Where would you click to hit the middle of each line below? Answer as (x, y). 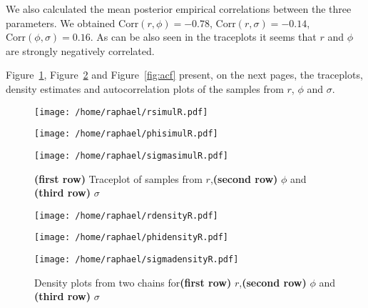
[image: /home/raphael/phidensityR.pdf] (132, 238)
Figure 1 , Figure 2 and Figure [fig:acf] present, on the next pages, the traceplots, (184, 75)
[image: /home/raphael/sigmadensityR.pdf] (137, 260)
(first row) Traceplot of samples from (118, 178)
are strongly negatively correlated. (80, 50)
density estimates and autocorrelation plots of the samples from (145, 88)
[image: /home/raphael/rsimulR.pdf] (121, 112)
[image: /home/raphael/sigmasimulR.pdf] (132, 155)
